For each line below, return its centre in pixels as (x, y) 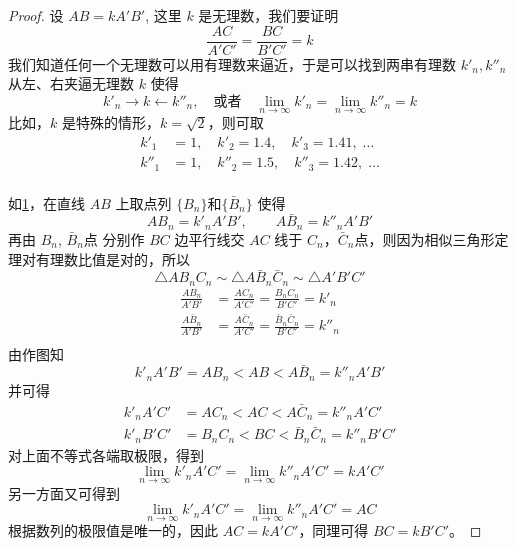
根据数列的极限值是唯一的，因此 (113, 530)
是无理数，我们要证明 (268, 15)
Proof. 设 (36, 15)
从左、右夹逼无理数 (71, 83)
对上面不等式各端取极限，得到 (106, 454)
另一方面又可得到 (64, 492)
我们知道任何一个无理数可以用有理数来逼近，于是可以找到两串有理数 (232, 63)
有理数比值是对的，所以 (112, 258)
